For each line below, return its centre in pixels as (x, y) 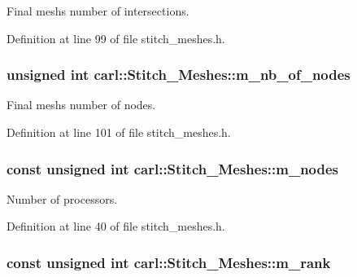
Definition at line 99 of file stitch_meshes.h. (116, 38)
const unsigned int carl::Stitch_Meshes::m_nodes (173, 168)
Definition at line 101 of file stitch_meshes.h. (119, 132)
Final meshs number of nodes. (81, 105)
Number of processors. (62, 198)
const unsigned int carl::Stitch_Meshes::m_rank (169, 262)
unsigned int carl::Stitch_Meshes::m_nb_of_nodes (178, 75)
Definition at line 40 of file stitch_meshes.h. (116, 226)
